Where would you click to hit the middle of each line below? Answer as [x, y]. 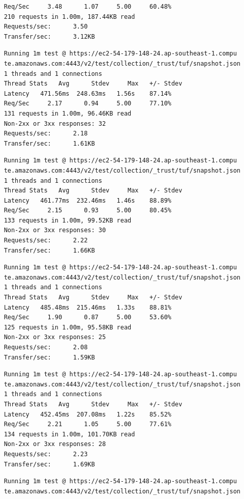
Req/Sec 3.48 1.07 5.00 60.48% [87, 7]
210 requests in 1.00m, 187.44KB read [69, 17]
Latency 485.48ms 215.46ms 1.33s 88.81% [87, 307]
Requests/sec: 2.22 [46, 241]
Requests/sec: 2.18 [46, 134]
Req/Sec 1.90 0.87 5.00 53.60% [87, 317]
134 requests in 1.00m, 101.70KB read [69, 434]
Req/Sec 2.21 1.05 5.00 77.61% [87, 424]
